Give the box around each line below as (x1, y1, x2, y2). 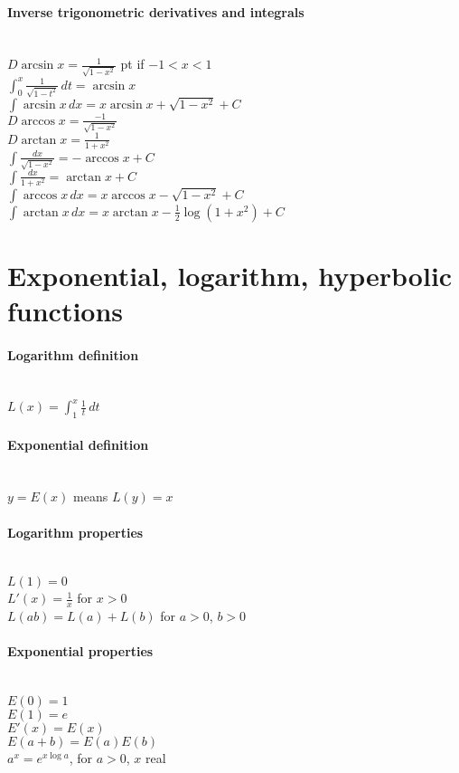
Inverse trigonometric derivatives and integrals (7, 2, 304, 21)
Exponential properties (7, 642, 154, 661)
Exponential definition (7, 434, 149, 453)
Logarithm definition (7, 345, 139, 364)
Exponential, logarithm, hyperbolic (7, 256, 453, 293)
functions (7, 292, 124, 329)
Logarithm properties (7, 522, 144, 541)
